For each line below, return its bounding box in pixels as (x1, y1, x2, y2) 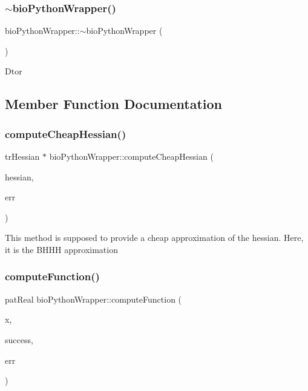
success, (5, 333, 33, 346)
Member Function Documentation (5, 94, 223, 113)
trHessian (5, 150, 40, 162)
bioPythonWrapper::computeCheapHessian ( (49, 150, 214, 162)
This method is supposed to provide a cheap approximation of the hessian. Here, (5, 231, 304, 244)
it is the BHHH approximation (5, 243, 118, 255)
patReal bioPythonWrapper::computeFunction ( (5, 292, 182, 305)
